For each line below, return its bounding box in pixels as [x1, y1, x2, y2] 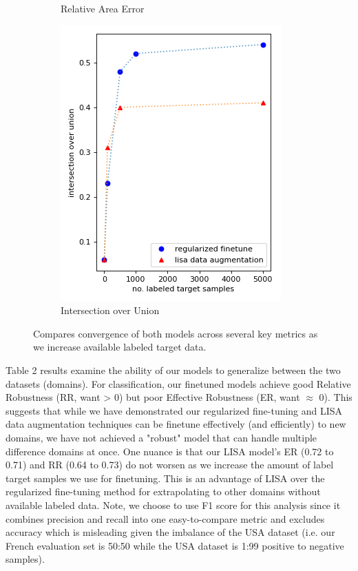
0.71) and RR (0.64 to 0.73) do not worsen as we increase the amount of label [6, 457, 334, 472]
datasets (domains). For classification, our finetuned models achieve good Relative [6, 376, 351, 391]
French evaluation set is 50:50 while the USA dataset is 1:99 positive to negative [6, 538, 344, 552]
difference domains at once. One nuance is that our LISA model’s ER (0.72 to [6, 444, 334, 458]
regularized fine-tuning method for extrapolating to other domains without [6, 484, 321, 499]
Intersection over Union [61, 303, 160, 318]
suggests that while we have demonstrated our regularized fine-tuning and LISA [6, 403, 343, 417]
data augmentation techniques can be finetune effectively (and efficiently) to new [6, 417, 346, 431]
